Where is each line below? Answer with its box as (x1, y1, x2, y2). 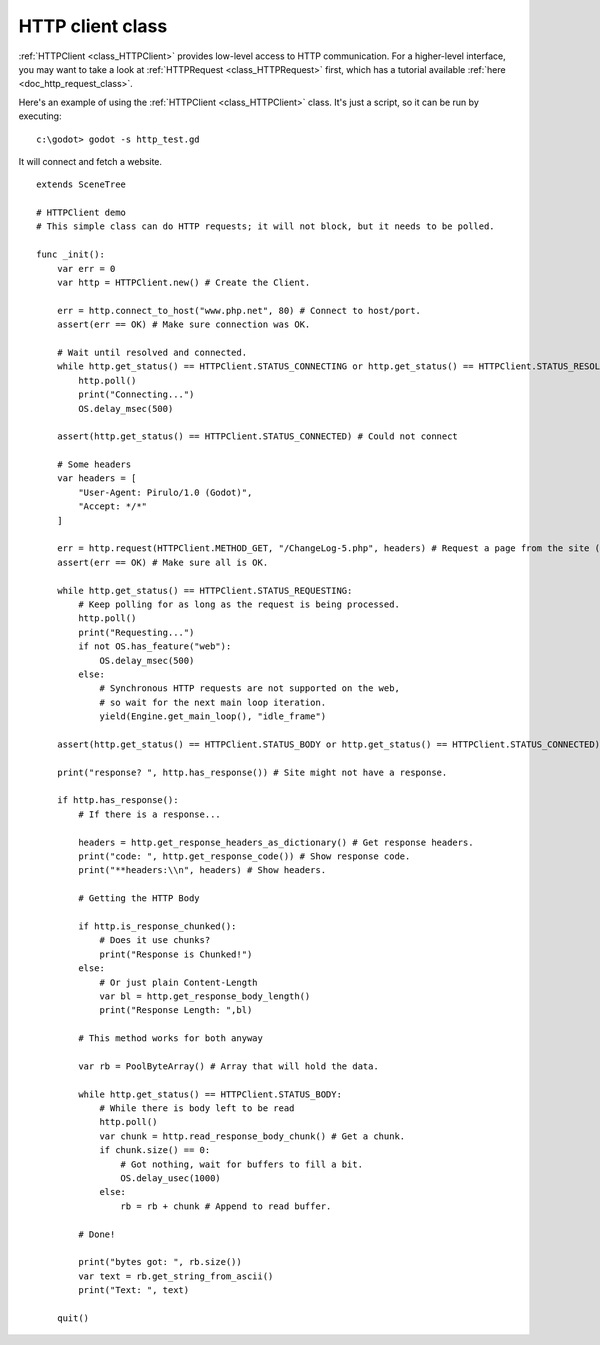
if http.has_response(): (56, 795, 179, 806)
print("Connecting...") (78, 389, 195, 400)
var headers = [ (56, 473, 137, 484)
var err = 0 (56, 263, 116, 274)
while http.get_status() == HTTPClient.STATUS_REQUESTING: (56, 585, 353, 596)
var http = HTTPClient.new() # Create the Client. (56, 277, 311, 289)
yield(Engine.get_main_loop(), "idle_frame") (99, 711, 327, 722)
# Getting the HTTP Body (78, 893, 200, 904)
